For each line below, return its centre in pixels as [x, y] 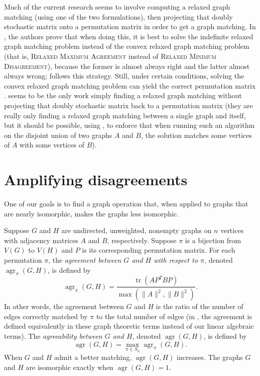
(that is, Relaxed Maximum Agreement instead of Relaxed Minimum [110, 56]
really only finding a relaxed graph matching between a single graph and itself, [125, 115]
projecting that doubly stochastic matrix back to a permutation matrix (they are [128, 105]
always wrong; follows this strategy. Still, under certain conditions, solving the [124, 76]
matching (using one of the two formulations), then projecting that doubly [118, 16]
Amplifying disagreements [96, 179]
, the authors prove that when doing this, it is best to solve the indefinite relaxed [129, 36]
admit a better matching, [93, 357]
